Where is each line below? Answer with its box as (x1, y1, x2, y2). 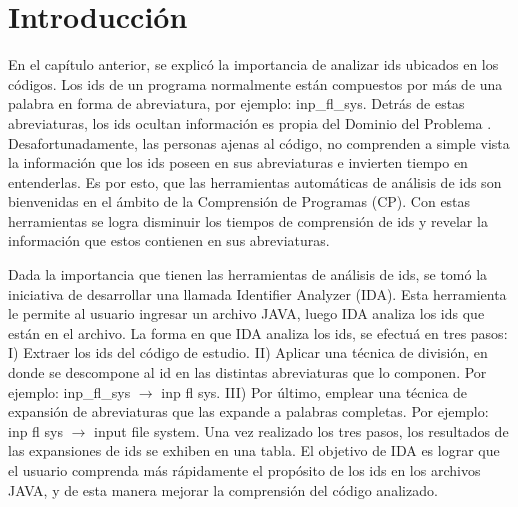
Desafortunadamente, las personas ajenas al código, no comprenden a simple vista (8, 132, 510, 153)
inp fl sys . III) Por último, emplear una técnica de (161, 381, 468, 402)
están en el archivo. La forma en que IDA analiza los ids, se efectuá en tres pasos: (8, 322, 508, 343)
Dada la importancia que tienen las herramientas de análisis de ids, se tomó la (8, 264, 488, 285)
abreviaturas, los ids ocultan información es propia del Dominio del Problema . (8, 112, 492, 133)
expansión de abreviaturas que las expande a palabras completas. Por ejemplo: (8, 401, 489, 422)
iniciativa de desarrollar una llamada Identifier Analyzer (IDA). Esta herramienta (8, 283, 507, 304)
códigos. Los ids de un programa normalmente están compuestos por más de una (8, 73, 503, 94)
